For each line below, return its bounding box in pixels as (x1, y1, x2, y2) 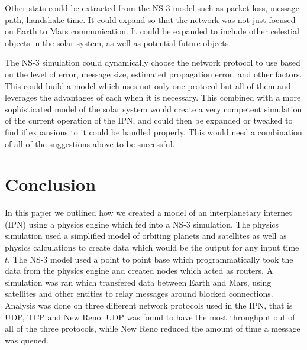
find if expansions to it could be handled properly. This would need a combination (5, 125, 302, 138)
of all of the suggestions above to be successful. (5, 137, 175, 150)
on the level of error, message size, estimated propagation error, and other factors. (5, 67, 302, 80)
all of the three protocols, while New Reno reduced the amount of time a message (5, 322, 300, 335)
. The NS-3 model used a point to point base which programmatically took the (8, 252, 293, 265)
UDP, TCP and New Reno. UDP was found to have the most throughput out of (5, 310, 295, 323)
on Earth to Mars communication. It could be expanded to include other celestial (5, 25, 299, 37)
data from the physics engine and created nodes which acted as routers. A (5, 264, 273, 277)
